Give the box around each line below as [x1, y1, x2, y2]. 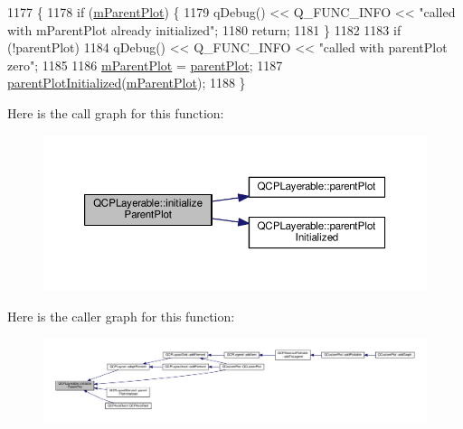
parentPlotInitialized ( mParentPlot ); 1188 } [7, 73, 246, 92]
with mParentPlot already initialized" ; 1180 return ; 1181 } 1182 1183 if [7, 20, 402, 39]
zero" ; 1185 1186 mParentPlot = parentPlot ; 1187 [7, 55, 283, 74]
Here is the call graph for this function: [7, 103, 224, 122]
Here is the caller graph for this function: [7, 306, 235, 325]
